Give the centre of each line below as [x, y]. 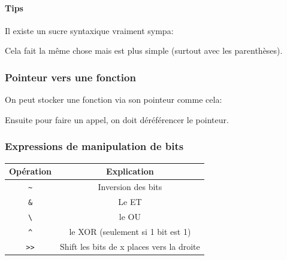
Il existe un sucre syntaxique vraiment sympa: [89, 30]
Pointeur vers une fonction [70, 77]
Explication [130, 171]
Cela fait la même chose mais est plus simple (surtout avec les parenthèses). [144, 51]
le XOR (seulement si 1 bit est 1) [130, 231]
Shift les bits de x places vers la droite [130, 246]
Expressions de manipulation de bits [94, 146]
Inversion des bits [130, 186]
